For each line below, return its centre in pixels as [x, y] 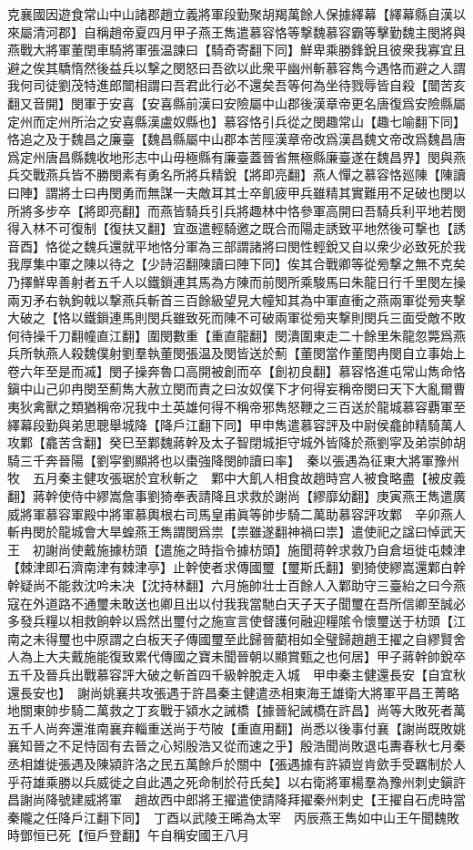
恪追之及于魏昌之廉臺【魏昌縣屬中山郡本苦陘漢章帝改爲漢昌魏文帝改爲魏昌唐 [236, 139]
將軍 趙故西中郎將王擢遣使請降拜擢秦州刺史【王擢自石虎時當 [281, 799]
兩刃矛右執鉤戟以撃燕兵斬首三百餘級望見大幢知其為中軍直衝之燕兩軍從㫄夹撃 [236, 299]
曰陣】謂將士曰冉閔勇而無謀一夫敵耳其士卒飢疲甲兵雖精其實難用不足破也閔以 [236, 192]
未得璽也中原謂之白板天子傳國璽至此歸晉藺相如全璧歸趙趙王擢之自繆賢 [242, 638]
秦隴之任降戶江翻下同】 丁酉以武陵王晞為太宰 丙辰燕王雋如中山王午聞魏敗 [233, 817]
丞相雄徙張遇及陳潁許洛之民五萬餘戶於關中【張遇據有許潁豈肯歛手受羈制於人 [236, 763]
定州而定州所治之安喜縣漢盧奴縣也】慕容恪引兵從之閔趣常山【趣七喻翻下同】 [236, 121]
